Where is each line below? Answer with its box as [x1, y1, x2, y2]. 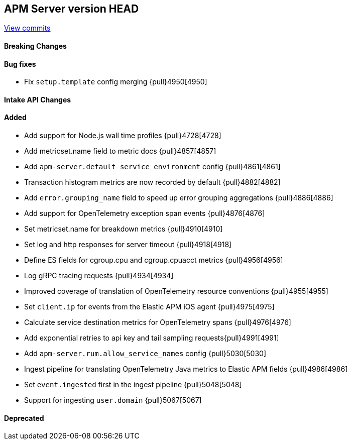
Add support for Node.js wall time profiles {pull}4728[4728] [24, 131, 221, 140]
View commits [4, 24, 51, 33]
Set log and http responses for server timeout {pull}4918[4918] [24, 240, 232, 249]
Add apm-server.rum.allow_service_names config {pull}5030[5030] [24, 349, 267, 358]
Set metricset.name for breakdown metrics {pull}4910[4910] [24, 225, 223, 234]
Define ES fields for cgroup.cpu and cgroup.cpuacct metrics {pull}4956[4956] [24, 256, 283, 265]
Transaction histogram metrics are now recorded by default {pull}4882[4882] [24, 178, 281, 187]
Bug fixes [4, 59, 36, 68]
